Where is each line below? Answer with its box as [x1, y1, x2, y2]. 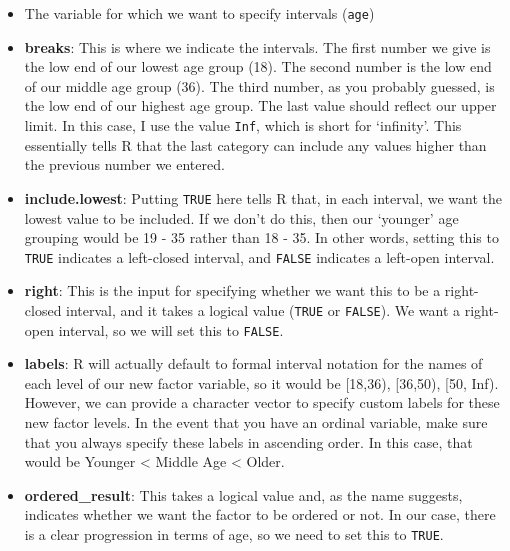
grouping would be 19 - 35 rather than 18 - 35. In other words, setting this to [24, 227, 499, 248]
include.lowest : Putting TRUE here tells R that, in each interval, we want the [24, 187, 502, 208]
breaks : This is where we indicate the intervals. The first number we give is [24, 36, 491, 57]
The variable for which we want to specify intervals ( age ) [24, 3, 375, 23]
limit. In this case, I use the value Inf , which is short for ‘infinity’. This [24, 115, 462, 136]
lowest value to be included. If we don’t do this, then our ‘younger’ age [24, 207, 459, 228]
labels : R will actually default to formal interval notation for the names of [24, 353, 483, 374]
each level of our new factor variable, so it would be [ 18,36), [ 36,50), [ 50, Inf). [24, 372, 499, 393]
